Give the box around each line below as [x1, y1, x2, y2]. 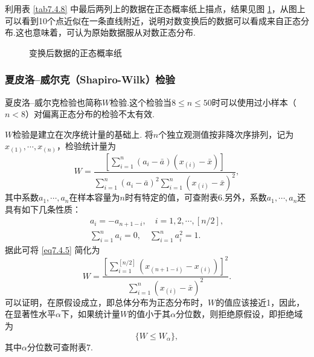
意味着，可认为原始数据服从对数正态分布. [32, 26, 196, 39]
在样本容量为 [69, 191, 120, 204]
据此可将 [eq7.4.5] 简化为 [5, 243, 100, 256]
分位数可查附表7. [27, 340, 93, 353]
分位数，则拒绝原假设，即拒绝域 [176, 307, 303, 320]
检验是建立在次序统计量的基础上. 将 [13, 127, 153, 140]
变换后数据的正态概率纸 [29, 46, 122, 59]
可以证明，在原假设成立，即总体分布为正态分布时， [5, 295, 208, 308]
